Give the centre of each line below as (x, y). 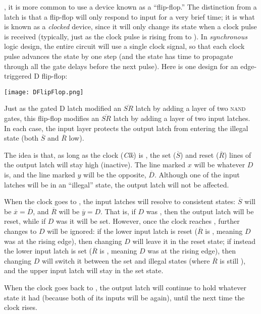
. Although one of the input (197, 174)
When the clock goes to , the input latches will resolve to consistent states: (120, 201)
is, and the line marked (40, 174)
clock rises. (21, 307)
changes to (20, 231)
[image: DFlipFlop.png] (44, 92)
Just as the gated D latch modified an (63, 108)
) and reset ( (200, 154)
